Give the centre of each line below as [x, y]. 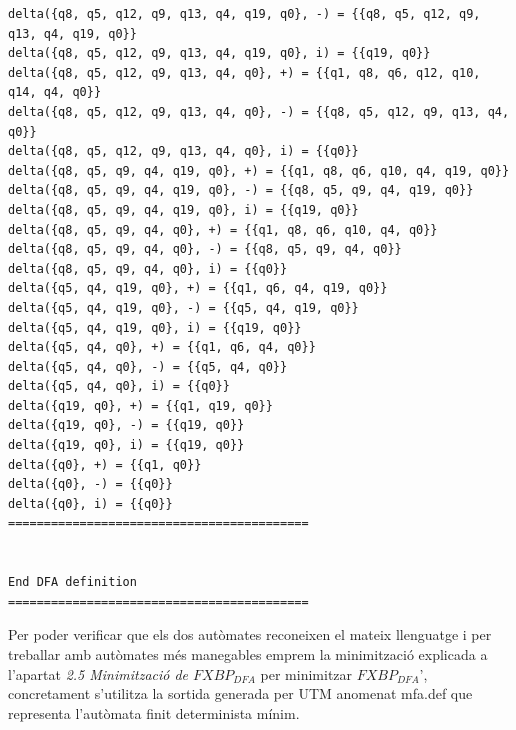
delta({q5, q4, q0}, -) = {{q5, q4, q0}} [148, 366]
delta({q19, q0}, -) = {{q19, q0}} [126, 425]
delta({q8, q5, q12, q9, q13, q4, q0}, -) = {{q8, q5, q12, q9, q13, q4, [259, 111]
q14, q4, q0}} [55, 92]
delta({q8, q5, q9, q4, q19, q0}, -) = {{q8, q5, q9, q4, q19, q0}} [241, 190]
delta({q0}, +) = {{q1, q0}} [105, 464]
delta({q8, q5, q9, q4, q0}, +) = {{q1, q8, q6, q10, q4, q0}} [223, 229]
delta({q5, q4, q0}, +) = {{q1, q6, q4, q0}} [162, 347]
